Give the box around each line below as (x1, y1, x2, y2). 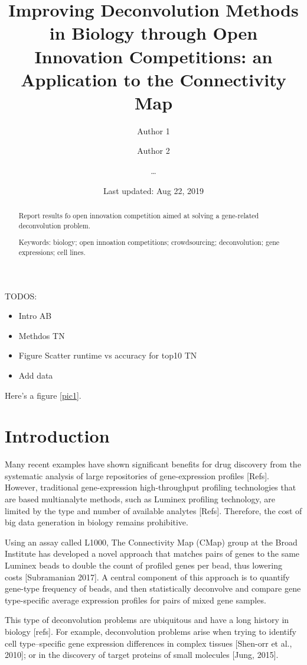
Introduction (5, 424, 110, 448)
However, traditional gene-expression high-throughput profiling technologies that (5, 481, 296, 493)
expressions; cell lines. (18, 247, 86, 257)
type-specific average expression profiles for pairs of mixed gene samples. (5, 593, 266, 606)
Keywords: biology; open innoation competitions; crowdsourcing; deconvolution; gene (18, 237, 280, 247)
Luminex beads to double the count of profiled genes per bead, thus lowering (5, 559, 282, 571)
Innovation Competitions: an (34, 44, 273, 68)
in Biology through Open (49, 21, 258, 45)
